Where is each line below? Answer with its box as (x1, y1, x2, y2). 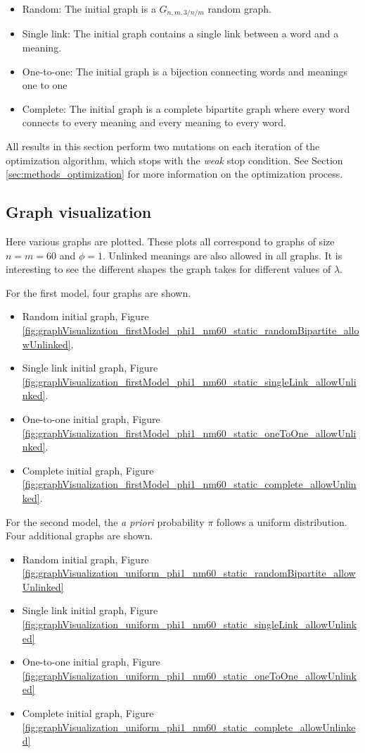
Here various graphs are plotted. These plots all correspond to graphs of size (6, 234, 335, 248)
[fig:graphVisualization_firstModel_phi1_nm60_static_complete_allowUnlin (22, 477, 357, 491)
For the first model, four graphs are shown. (6, 285, 191, 300)
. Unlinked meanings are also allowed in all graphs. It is (102, 247, 342, 262)
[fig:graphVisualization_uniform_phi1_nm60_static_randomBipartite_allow (22, 565, 356, 580)
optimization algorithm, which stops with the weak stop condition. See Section (6, 152, 343, 167)
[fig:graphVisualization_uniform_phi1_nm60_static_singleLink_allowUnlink (22, 617, 357, 632)
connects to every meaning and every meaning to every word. (22, 115, 286, 130)
